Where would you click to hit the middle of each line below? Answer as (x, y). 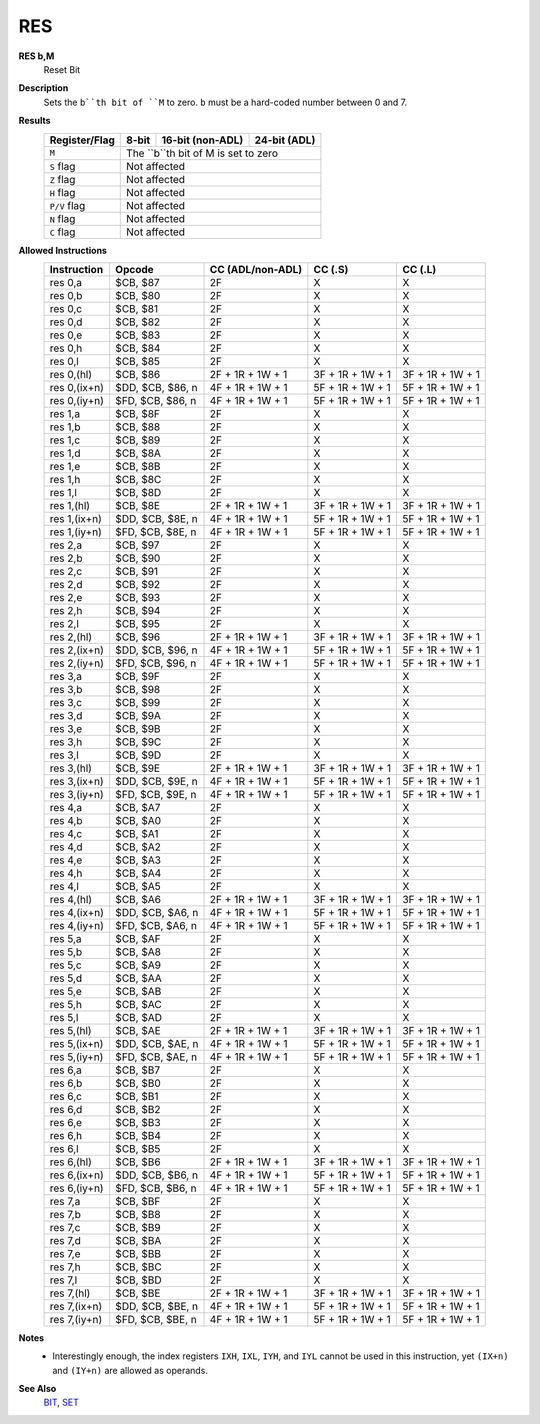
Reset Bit (62, 69)
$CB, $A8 (138, 952)
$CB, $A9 (138, 965)
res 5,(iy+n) (76, 1057)
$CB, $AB (138, 991)
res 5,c (65, 965)
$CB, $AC (138, 1004)
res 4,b (66, 820)
